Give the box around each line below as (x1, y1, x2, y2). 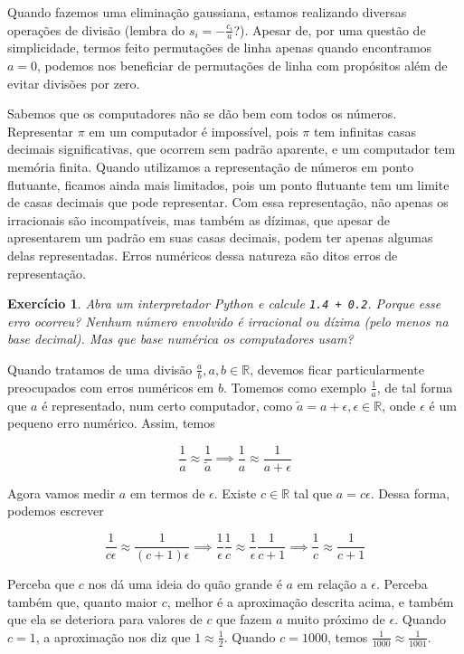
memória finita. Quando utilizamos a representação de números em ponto (7, 156, 414, 175)
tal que (293, 483, 333, 502)
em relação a (297, 574, 367, 593)
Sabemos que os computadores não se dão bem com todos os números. (7, 104, 397, 123)
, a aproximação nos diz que (35, 627, 191, 646)
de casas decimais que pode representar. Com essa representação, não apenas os (7, 193, 449, 212)
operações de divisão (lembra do (7, 20, 185, 39)
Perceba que (7, 574, 75, 593)
